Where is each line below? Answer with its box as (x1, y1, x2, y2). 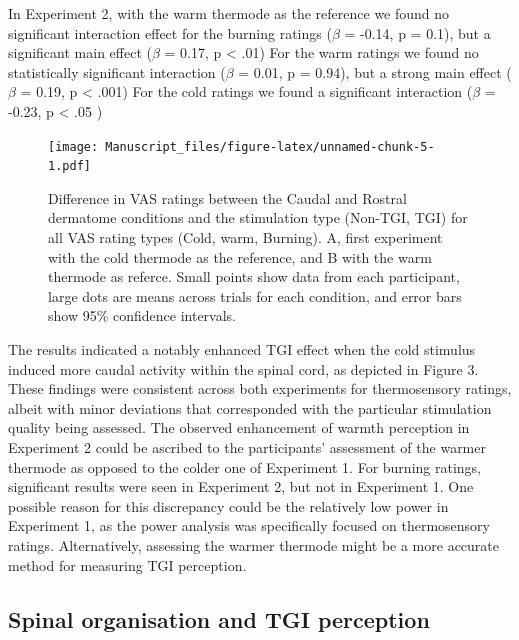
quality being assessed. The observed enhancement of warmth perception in (8, 417, 470, 438)
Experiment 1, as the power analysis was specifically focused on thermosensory (8, 515, 490, 536)
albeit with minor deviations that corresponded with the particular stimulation (8, 397, 492, 418)
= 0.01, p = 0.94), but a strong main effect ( (238, 61, 512, 82)
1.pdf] (48, 159, 91, 174)
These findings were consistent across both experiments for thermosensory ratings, (8, 378, 512, 399)
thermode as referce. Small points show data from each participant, (48, 266, 460, 287)
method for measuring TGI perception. (8, 554, 247, 575)
